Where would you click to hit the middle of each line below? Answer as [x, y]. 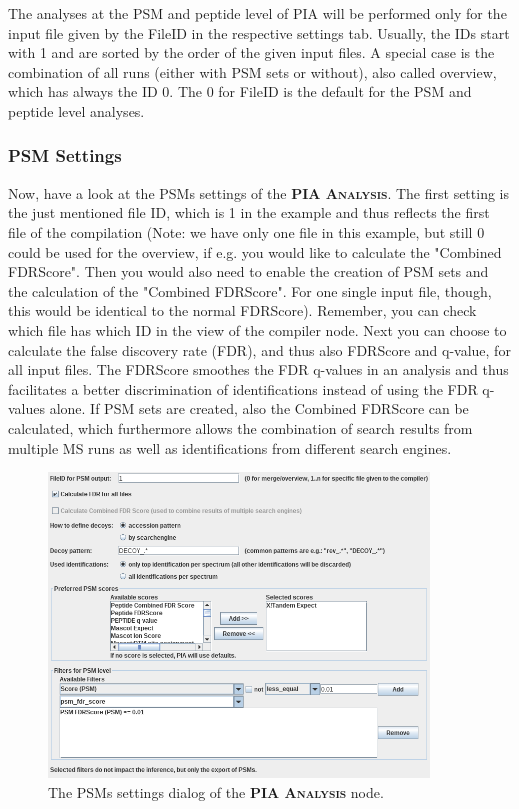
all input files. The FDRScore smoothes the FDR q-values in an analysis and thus [258, 369]
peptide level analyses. [76, 110]
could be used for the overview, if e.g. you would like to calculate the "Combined [255, 251]
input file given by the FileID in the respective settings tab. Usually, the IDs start [259, 32]
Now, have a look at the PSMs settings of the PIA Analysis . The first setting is [259, 192]
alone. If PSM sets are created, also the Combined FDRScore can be [259, 408]
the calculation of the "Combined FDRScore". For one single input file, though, [250, 290]
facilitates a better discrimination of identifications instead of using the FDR [243, 388]
